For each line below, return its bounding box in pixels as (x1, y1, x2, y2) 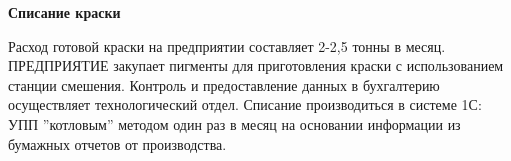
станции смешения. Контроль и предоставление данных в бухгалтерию (8, 74, 440, 95)
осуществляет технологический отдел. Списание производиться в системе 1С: (8, 94, 482, 115)
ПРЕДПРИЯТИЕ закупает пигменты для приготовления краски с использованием (8, 55, 504, 76)
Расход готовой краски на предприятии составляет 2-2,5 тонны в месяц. (8, 35, 446, 56)
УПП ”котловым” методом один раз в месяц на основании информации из (8, 113, 461, 134)
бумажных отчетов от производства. (8, 133, 227, 154)
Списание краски (8, 2, 121, 22)
